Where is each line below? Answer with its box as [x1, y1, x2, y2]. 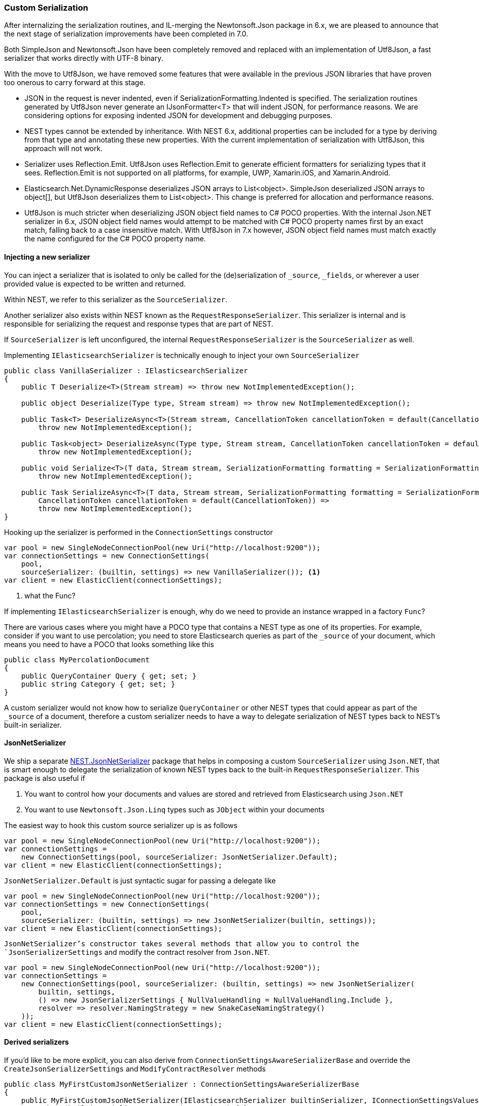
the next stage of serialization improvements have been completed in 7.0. [4, 29, 248, 39]
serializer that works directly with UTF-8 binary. [4, 54, 163, 63]
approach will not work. [24, 144, 103, 153]
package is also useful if [4, 773, 85, 782]
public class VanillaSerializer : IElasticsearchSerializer [4, 366, 248, 375]
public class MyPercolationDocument [4, 655, 150, 664]
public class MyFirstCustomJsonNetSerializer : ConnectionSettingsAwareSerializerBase [4, 1080, 359, 1089]
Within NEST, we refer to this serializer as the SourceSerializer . [4, 295, 227, 304]
